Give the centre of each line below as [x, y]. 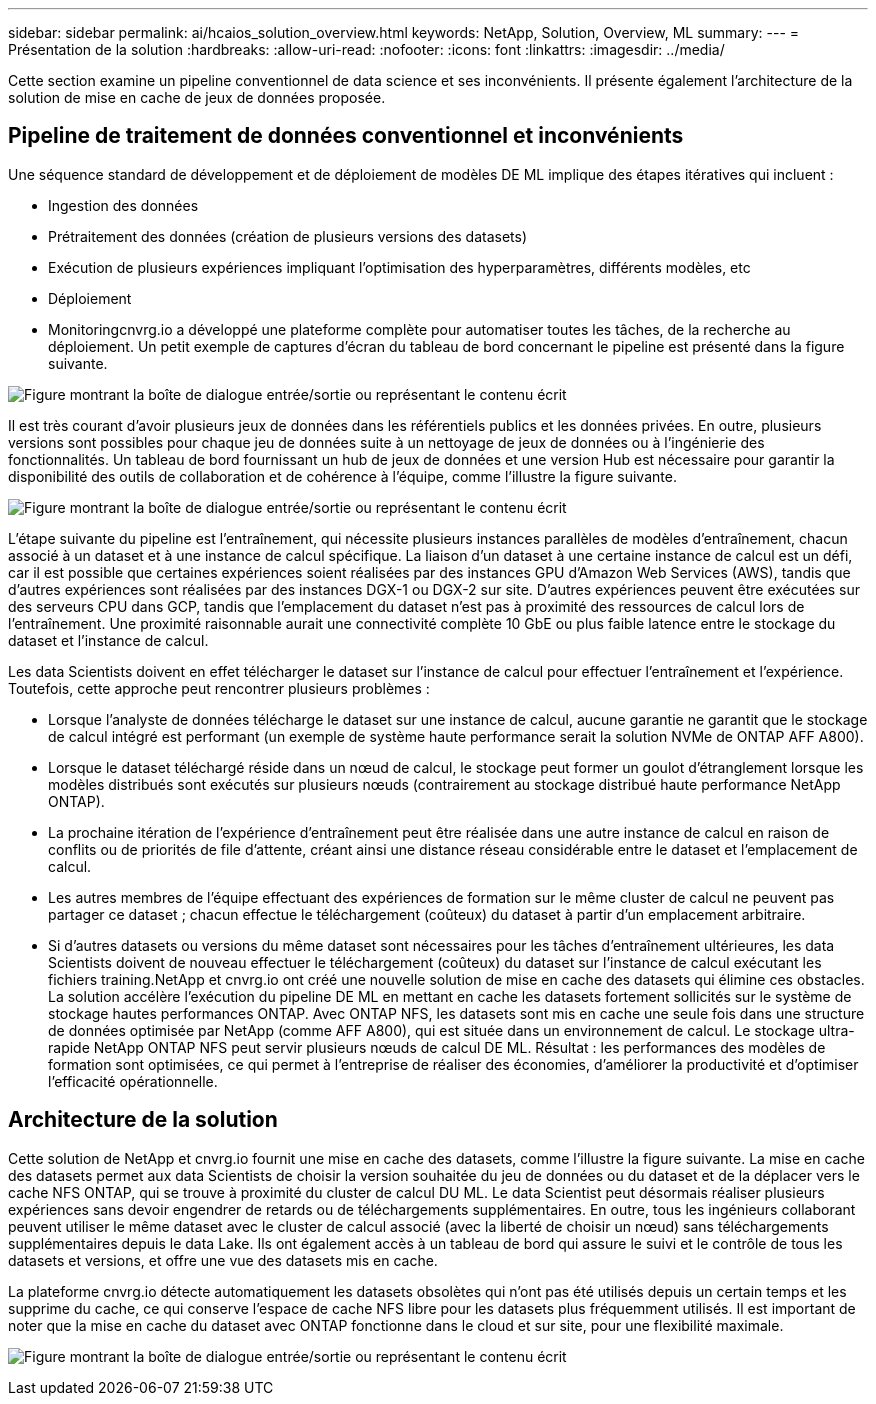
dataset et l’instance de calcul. [108, 640]
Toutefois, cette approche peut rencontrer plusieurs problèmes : [219, 688]
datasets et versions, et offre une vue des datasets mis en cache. [223, 1260]
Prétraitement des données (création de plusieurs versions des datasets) [288, 236]
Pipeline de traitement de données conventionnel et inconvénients [346, 136]
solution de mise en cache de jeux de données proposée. [197, 97]
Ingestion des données [123, 205]
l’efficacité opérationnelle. [133, 1081]
